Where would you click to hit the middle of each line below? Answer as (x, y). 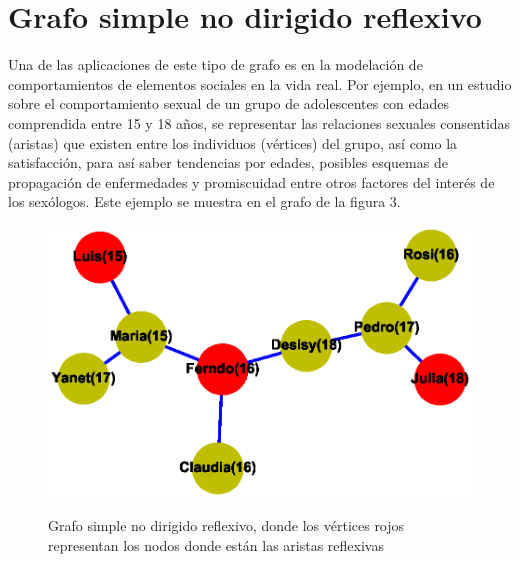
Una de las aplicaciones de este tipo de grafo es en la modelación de (215, 64)
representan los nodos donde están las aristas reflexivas (216, 544)
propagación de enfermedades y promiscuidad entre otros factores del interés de (251, 181)
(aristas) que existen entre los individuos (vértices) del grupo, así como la (233, 142)
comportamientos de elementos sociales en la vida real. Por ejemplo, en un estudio (260, 83)
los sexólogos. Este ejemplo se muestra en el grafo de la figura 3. (204, 201)
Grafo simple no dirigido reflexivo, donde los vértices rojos (226, 525)
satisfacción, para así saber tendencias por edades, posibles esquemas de (228, 162)
